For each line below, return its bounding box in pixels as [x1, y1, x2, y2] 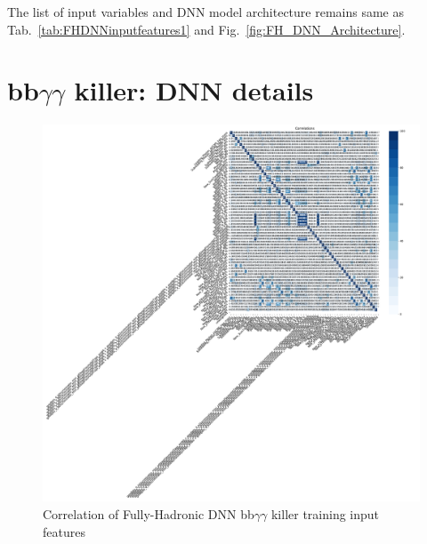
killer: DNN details [74, 72, 314, 108]
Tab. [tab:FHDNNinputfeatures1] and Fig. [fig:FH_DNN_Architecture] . [7, 20, 406, 38]
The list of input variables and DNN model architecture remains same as [7, 3, 404, 20]
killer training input [270, 504, 380, 523]
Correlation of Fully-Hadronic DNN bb [43, 504, 254, 523]
